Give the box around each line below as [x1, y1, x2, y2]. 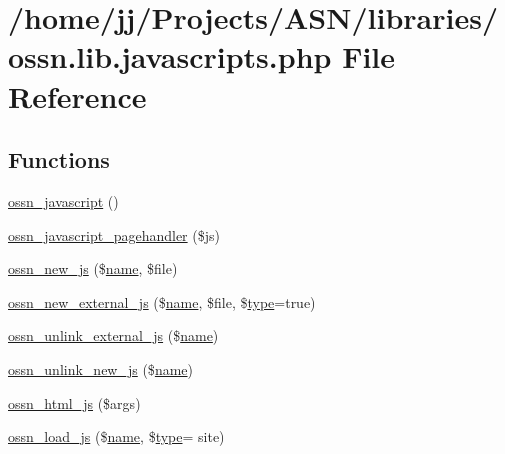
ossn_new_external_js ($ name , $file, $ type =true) [8, 291, 316, 312]
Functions [8, 144, 110, 175]
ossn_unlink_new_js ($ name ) [8, 358, 193, 379]
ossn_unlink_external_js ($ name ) [8, 325, 219, 346]
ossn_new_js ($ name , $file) [8, 258, 178, 279]
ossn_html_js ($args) [8, 392, 141, 413]
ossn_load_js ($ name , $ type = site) [8, 426, 225, 447]
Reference [8, 75, 147, 116]
